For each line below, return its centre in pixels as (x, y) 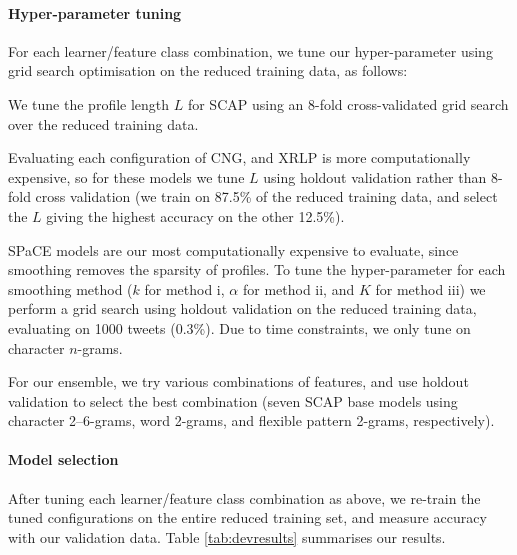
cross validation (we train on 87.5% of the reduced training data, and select (266, 196)
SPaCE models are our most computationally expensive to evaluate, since (233, 249)
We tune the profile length (89, 103)
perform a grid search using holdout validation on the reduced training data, (242, 308)
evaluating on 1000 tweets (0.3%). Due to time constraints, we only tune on (239, 327)
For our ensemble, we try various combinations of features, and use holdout (238, 381)
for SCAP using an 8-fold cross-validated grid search (348, 103)
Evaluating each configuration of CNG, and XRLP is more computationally (239, 157)
